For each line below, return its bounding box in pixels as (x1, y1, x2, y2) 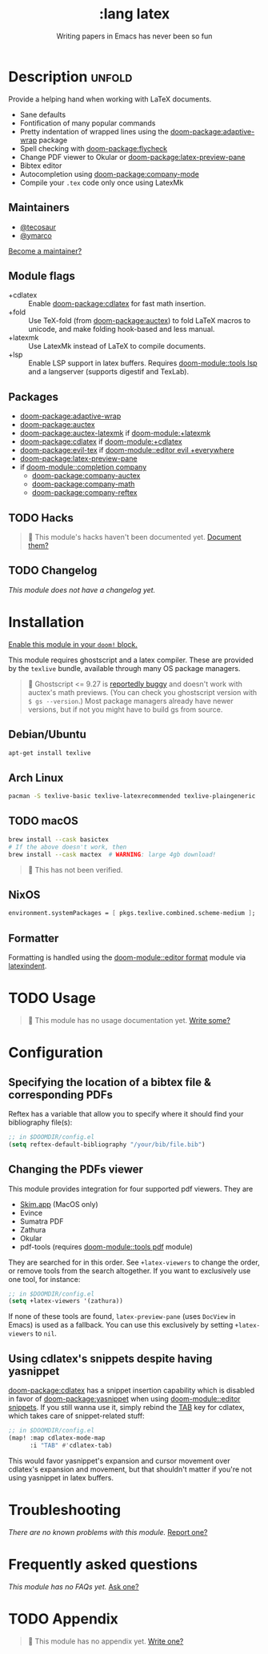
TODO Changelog (8, 564, 98, 577)
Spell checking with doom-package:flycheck (19, 143, 168, 153)
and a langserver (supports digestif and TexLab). (28, 367, 190, 377)
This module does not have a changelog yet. (8, 585, 156, 594)
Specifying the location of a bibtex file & (8, 1075, 212, 1089)
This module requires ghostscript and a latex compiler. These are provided (8, 655, 254, 665)
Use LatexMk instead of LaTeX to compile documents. (28, 342, 206, 351)
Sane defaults (19, 110, 66, 119)
